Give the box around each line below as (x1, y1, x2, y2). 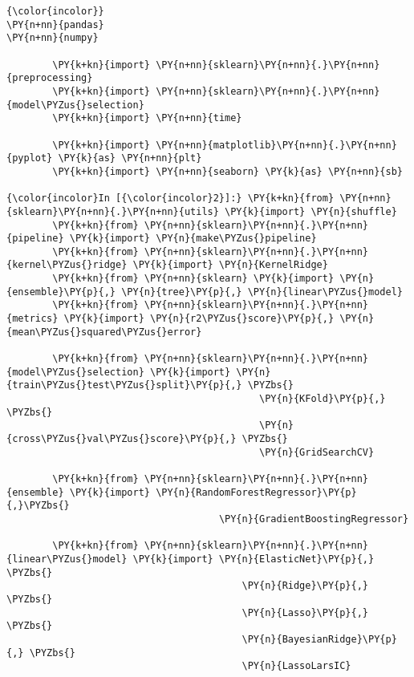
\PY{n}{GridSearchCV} (259, 446, 375, 458)
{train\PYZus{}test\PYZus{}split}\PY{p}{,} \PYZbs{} (6, 379, 294, 391)
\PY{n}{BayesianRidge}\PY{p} (241, 633, 397, 645)
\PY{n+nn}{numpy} (6, 32, 99, 44)
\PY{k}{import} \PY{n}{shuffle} (225, 205, 397, 217)
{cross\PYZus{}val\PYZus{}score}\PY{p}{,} (6, 433, 237, 444)
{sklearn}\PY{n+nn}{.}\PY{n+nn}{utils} (6, 205, 219, 217)
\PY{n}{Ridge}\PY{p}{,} (241, 580, 369, 592)
